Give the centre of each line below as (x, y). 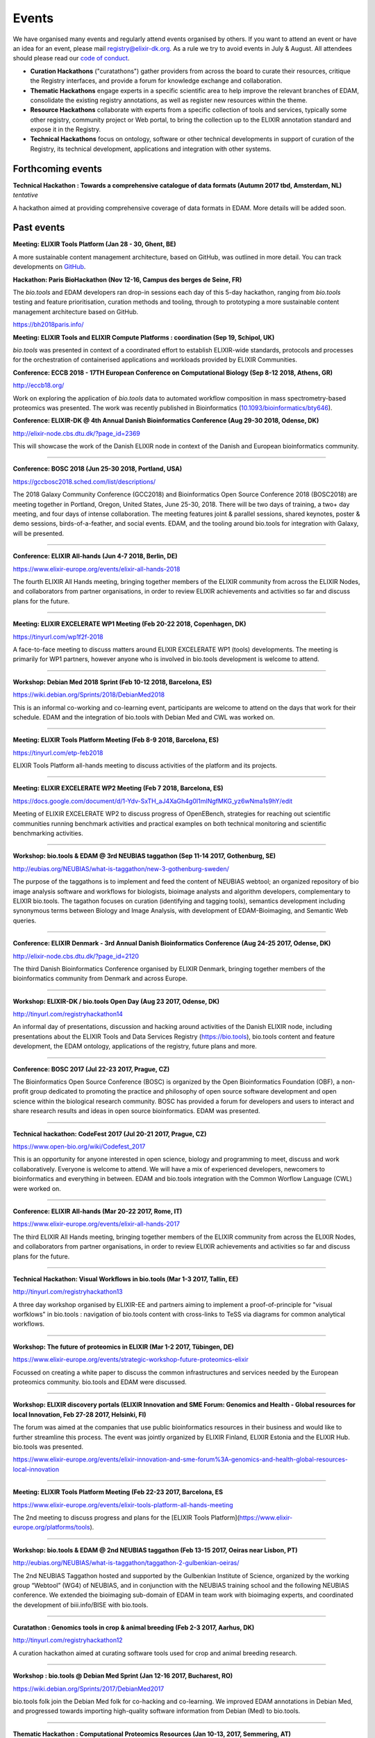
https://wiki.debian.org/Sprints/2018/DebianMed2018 (89, 695)
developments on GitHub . (49, 267)
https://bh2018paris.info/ (48, 325)
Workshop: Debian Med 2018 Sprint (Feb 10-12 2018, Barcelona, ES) (112, 682)
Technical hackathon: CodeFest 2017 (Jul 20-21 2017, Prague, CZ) (110, 1134)
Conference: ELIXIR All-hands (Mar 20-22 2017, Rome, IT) (98, 1211)
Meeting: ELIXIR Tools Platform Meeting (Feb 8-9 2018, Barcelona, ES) (116, 740)
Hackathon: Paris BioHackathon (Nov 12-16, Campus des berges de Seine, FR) (127, 279)
